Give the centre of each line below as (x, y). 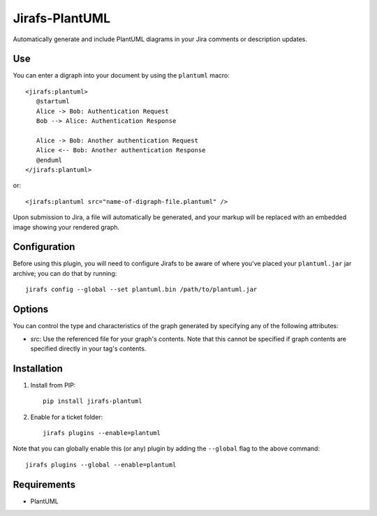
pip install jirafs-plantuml (93, 401)
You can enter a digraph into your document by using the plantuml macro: (121, 75)
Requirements (44, 484)
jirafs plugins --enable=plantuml (102, 433)
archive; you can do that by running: (65, 273)
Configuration (44, 247)
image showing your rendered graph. (66, 227)
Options (31, 310)
